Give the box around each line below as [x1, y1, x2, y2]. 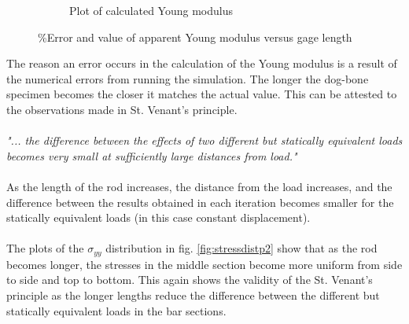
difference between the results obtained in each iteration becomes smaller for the [6, 193, 394, 210]
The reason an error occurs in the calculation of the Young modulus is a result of [6, 55, 397, 72]
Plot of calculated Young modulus [69, 2, 233, 18]
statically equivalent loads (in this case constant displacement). [6, 209, 311, 226]
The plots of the [6, 240, 84, 256]
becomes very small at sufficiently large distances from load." [6, 147, 297, 164]
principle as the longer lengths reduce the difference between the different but [6, 286, 380, 303]
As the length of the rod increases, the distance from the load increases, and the [6, 178, 392, 194]
